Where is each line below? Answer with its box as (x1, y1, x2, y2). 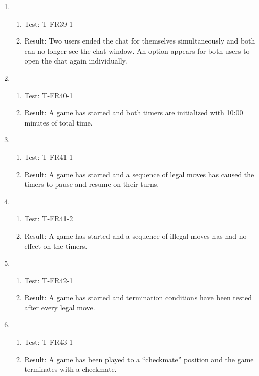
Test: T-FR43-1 (24, 337, 73, 347)
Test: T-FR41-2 (24, 213, 73, 224)
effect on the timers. (24, 240, 88, 251)
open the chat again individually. (24, 55, 127, 66)
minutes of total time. (24, 117, 93, 128)
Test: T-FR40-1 (24, 90, 73, 100)
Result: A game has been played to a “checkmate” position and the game (24, 353, 254, 364)
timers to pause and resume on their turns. (24, 179, 159, 190)
